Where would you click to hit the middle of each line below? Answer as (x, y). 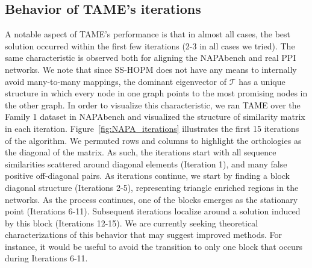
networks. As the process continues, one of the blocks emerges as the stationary (151, 199)
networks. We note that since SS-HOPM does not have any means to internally (151, 69)
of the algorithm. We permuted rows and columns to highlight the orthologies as (153, 140)
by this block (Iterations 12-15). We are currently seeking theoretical (132, 223)
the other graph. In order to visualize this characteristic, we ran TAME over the (153, 104)
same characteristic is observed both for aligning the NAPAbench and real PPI (151, 58)
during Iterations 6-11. (46, 258)
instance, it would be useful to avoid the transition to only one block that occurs (154, 246)
